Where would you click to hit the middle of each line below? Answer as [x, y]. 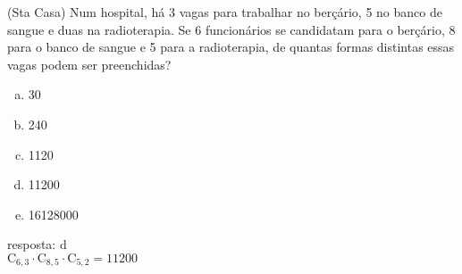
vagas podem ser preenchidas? [89, 64]
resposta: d [37, 244]
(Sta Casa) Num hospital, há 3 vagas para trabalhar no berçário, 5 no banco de [225, 12]
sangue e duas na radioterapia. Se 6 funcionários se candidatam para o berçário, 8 [231, 29]
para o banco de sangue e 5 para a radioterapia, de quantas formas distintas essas [231, 47]
